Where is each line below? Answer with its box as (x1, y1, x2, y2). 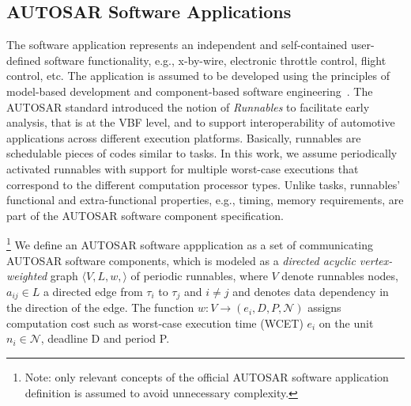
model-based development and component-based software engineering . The (6, 82, 373, 99)
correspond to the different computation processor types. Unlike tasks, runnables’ (6, 176, 401, 192)
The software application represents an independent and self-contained (6, 36, 348, 53)
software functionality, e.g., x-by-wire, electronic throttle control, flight (44, 51, 386, 68)
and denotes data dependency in (232, 283, 389, 299)
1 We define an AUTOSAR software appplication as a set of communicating (6, 234, 374, 252)
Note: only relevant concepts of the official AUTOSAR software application (25, 369, 389, 385)
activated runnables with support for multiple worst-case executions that (6, 160, 359, 176)
